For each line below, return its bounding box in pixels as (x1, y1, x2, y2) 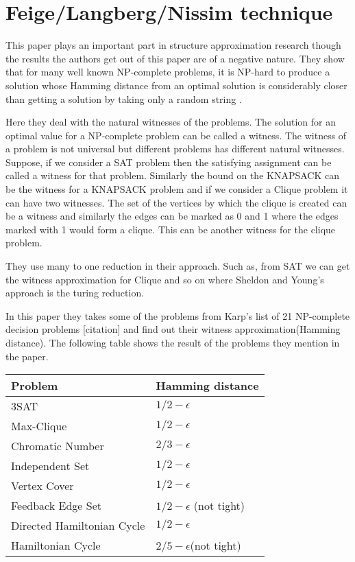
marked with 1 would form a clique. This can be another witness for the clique (5, 222, 336, 236)
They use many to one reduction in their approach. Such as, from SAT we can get (5, 259, 350, 273)
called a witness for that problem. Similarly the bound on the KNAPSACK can (5, 168, 340, 183)
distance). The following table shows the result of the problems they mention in (5, 336, 340, 349)
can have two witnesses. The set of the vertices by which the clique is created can (5, 195, 347, 209)
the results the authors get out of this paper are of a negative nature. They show (5, 51, 345, 65)
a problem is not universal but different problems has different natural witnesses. (5, 141, 345, 156)
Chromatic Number (11, 438, 104, 454)
